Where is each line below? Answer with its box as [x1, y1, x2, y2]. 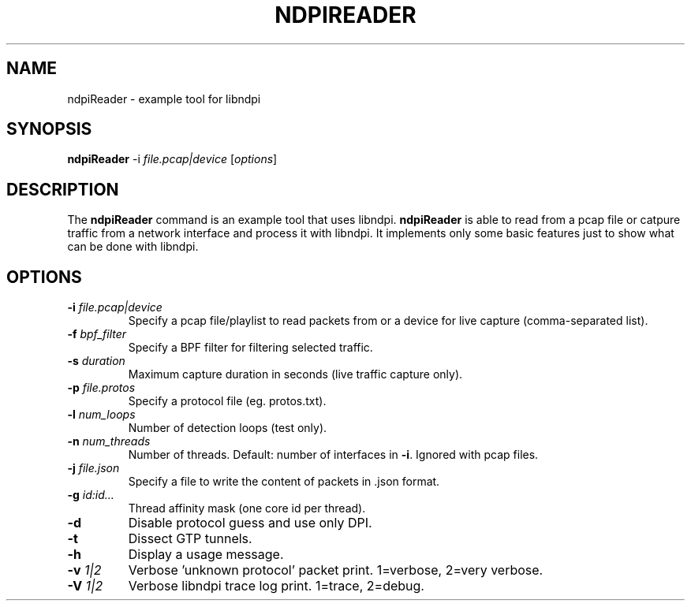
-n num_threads [67, 434, 151, 449]
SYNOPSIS [6, 119, 92, 140]
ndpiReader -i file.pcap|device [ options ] [67, 152, 278, 166]
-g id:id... [67, 488, 114, 502]
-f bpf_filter [67, 327, 127, 341]
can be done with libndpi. [67, 240, 199, 254]
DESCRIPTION [6, 179, 119, 199]
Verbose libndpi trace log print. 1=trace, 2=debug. [128, 578, 424, 594]
